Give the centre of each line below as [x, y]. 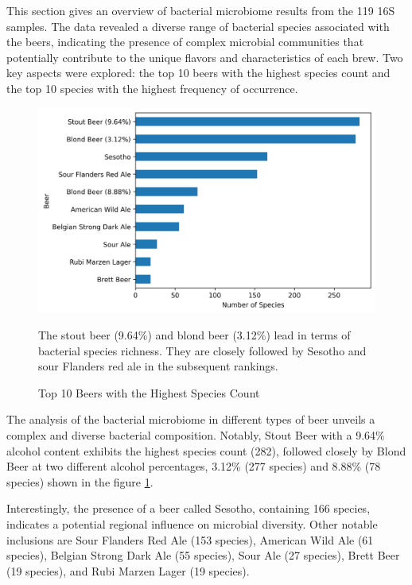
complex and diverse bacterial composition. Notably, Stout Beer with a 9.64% [196, 435]
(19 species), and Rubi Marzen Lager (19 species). [128, 570]
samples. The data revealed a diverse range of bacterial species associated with [198, 26]
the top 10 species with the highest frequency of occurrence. [152, 88]
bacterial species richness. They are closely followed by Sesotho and [202, 350]
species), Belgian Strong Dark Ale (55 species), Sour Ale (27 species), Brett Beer [203, 555]
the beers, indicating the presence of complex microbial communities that [185, 42]
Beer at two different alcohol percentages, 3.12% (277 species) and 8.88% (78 [194, 466]
